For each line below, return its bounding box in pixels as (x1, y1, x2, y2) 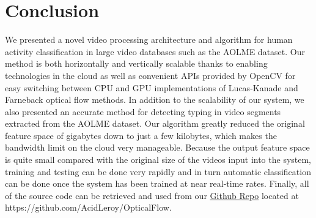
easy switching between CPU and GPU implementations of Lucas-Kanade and (5, 81, 298, 94)
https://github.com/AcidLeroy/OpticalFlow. (5, 201, 172, 214)
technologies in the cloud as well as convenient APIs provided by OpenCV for (5, 69, 296, 81)
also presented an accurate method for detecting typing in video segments (5, 105, 281, 118)
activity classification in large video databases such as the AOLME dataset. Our (5, 45, 305, 58)
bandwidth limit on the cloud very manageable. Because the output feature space (5, 141, 310, 154)
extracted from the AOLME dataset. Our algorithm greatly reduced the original (5, 117, 305, 130)
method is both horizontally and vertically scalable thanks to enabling (5, 57, 268, 70)
